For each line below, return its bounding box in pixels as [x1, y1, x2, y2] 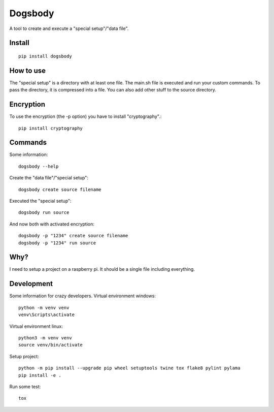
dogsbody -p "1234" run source [18, 240, 96, 246]
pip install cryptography [18, 125, 83, 131]
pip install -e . [18, 372, 61, 378]
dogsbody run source [18, 210, 70, 215]
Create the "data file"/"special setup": [9, 175, 89, 181]
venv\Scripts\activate [18, 312, 75, 318]
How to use [9, 66, 46, 75]
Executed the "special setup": [9, 198, 72, 204]
